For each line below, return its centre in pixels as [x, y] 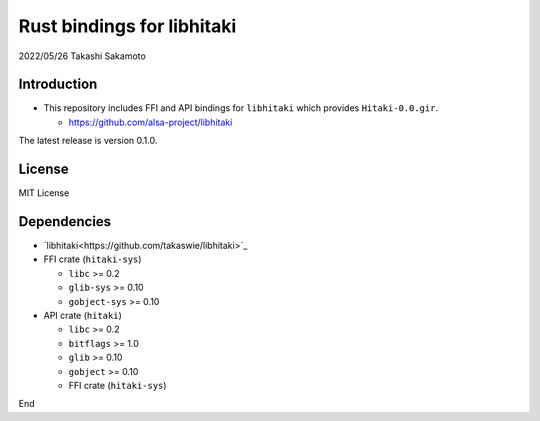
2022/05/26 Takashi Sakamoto [82, 56]
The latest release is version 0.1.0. [88, 141]
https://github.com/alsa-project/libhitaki [150, 122]
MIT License [44, 193]
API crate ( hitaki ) [82, 315]
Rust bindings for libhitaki [127, 26]
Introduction [58, 84]
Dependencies [65, 221]
